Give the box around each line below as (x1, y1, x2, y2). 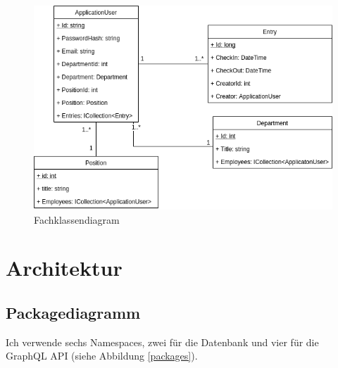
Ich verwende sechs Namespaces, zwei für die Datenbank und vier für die (6, 334, 319, 349)
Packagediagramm (6, 301, 141, 323)
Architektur (6, 253, 123, 282)
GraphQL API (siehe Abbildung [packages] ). (6, 348, 198, 363)
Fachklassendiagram (34, 212, 120, 227)
